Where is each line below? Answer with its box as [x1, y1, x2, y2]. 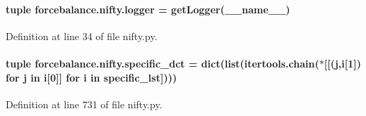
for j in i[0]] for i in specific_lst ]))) [6, 70, 177, 84]
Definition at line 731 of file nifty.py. [6, 96, 163, 111]
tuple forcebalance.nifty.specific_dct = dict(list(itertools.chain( [6, 56, 319, 70]
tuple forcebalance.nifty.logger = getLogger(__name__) [6, 1, 290, 16]
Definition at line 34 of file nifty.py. [6, 28, 158, 43]
